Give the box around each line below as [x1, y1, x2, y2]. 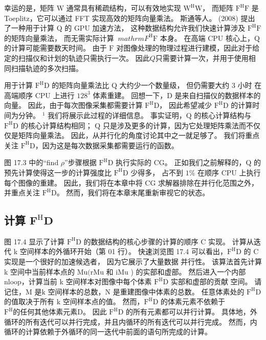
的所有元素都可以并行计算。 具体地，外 [125, 306, 257, 317]
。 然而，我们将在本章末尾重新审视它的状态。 [56, 187, 210, 198]
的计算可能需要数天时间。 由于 [4, 42, 107, 53]
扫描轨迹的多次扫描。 [11, 62, 83, 73]
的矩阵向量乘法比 [52, 80, 109, 90]
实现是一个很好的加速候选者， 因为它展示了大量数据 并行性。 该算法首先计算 [4, 256, 262, 267]
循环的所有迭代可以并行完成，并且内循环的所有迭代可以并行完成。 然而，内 [4, 316, 257, 327]
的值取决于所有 [4, 296, 54, 307]
